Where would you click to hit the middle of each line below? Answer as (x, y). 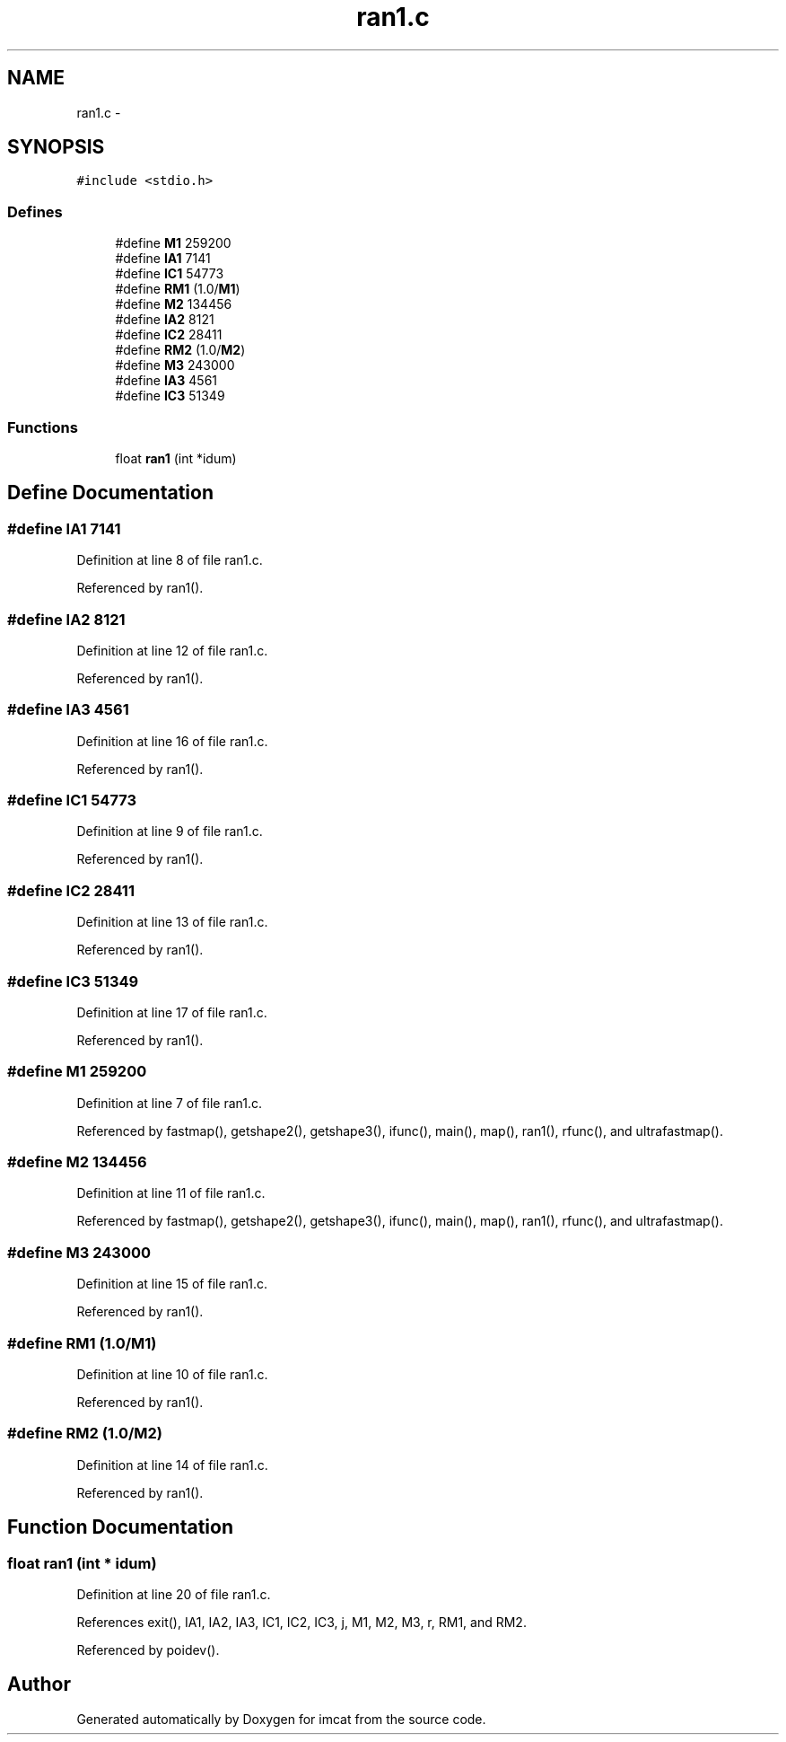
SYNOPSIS (56, 147)
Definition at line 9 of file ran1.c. (170, 831)
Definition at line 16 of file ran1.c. (172, 741)
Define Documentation (110, 493)
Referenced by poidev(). (148, 1650)
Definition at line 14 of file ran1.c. (172, 1465)
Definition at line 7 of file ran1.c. (170, 1103)
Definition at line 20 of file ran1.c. (174, 1594)
